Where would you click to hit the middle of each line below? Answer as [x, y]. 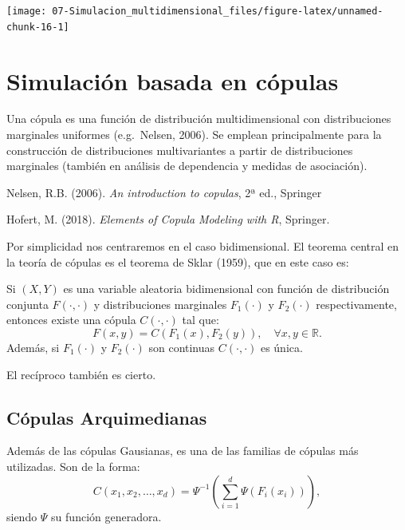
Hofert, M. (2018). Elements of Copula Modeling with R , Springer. [168, 219]
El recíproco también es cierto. [81, 374]
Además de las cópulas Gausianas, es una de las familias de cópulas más [183, 451]
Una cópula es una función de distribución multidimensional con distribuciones [199, 119]
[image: [27, 11]
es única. [281, 347]
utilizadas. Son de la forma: [73, 466]
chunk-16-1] [38, 27]
